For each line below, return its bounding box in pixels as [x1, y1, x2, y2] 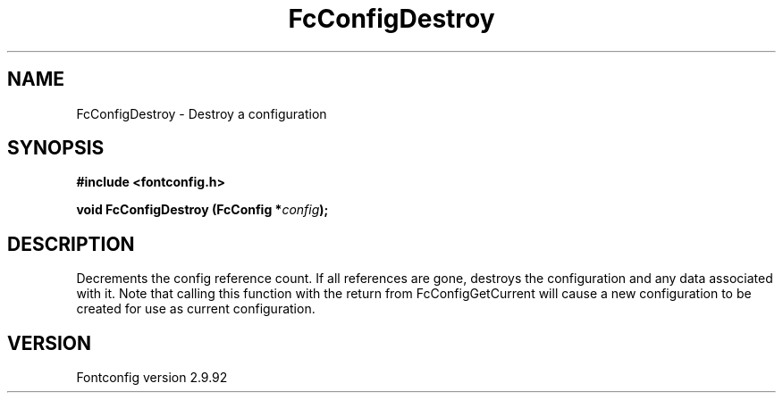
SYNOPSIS [7, 137, 105, 160]
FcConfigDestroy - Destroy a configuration [76, 105, 327, 121]
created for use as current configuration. [76, 301, 316, 317]
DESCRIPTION [7, 232, 135, 255]
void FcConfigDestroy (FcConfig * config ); [76, 202, 329, 218]
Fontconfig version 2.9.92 [76, 370, 228, 386]
